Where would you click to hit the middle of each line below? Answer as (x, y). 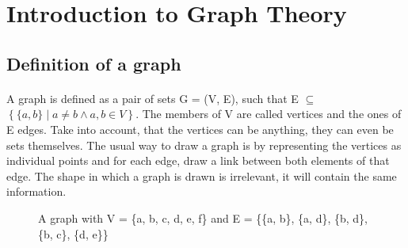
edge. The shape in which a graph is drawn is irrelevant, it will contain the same (202, 176)
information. (36, 191)
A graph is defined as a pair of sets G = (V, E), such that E (153, 98)
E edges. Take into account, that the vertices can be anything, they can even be (200, 129)
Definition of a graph (94, 63)
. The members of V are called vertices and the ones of (269, 114)
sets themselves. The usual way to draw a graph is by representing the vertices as (204, 145)
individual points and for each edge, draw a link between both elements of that (198, 160)
